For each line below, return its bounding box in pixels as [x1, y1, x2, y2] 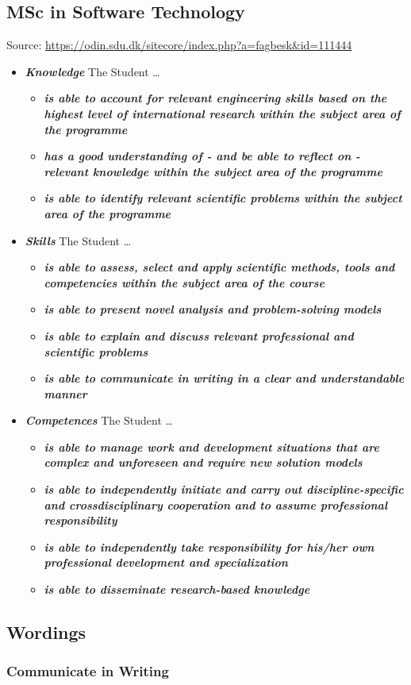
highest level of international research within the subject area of [44, 105, 401, 121]
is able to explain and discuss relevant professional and [44, 327, 354, 344]
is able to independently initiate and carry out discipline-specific [44, 481, 404, 498]
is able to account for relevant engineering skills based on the [44, 90, 387, 106]
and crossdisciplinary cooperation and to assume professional [44, 496, 388, 513]
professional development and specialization [44, 554, 288, 571]
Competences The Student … [25, 412, 173, 429]
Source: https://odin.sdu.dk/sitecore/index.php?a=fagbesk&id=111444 [6, 37, 352, 53]
